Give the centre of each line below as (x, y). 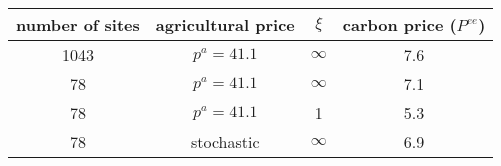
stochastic (225, 141)
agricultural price (225, 24)
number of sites (78, 24)
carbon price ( (399, 24)
